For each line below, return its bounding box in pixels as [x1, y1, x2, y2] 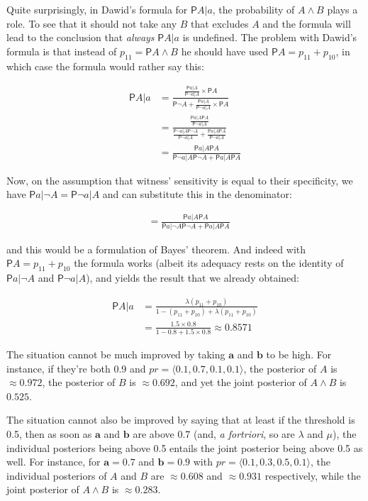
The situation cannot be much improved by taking [6, 347, 225, 362]
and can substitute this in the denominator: [102, 187, 292, 202]
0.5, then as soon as [6, 426, 92, 441]
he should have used [181, 43, 269, 58]
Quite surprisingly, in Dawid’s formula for [6, 2, 188, 16]
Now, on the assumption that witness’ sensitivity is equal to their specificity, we [6, 172, 353, 187]
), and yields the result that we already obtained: [86, 270, 299, 285]
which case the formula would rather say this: [6, 58, 204, 73]
